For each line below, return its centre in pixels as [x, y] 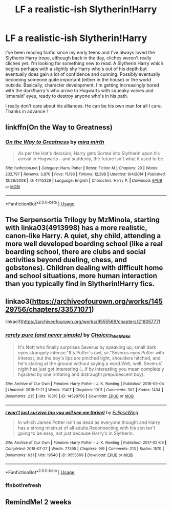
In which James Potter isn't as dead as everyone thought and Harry [89, 422]
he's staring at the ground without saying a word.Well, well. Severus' [90, 363]
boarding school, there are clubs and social [76, 252]
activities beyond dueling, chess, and [66, 260]
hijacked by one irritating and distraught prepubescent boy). [81, 374]
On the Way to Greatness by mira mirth [55, 142]
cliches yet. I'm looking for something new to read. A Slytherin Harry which [84, 63]
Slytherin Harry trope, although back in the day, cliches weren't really [79, 58]
